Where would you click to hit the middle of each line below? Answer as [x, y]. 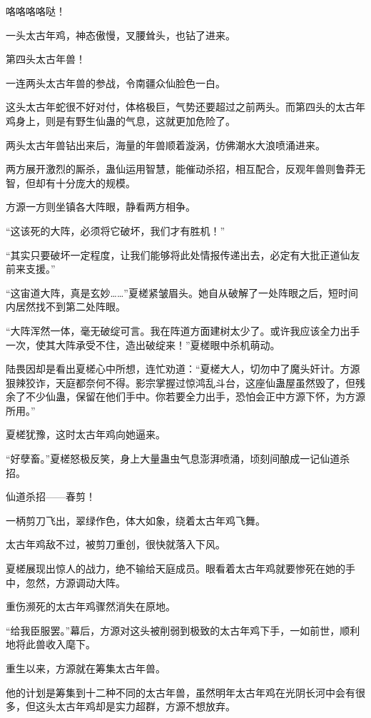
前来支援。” [31, 269]
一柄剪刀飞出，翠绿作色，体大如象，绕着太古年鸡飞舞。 [136, 520]
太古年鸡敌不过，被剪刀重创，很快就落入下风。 [116, 544]
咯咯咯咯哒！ [36, 11]
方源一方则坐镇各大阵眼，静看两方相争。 [101, 207]
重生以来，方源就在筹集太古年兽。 [86, 668]
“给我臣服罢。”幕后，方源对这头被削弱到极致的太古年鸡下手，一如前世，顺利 [183, 630]
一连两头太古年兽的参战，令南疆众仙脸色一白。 [116, 82]
